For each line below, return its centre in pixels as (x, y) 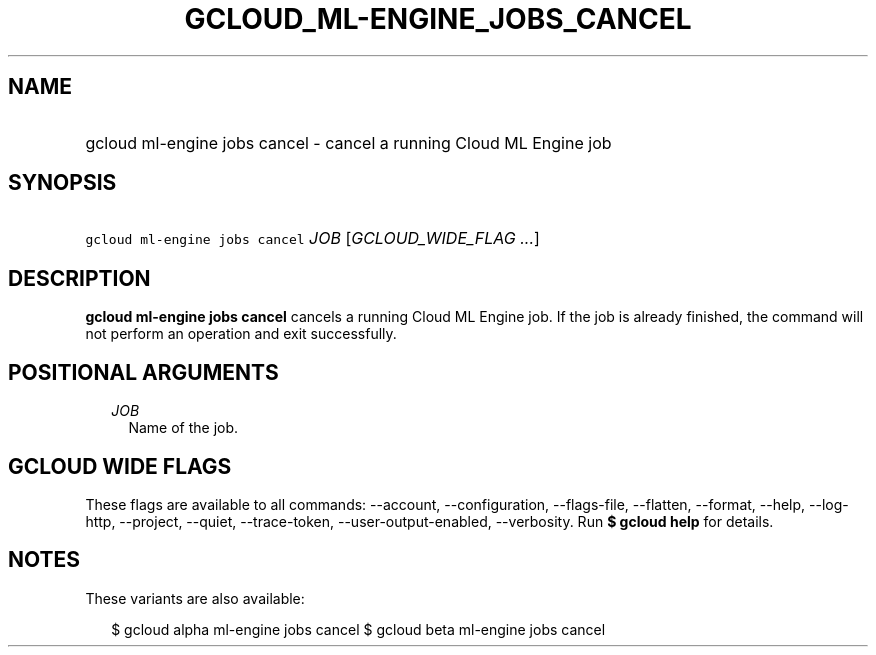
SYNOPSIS (62, 183)
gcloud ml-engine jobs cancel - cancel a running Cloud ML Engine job (348, 142)
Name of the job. (183, 428)
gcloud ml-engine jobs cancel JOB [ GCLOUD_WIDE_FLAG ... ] (312, 238)
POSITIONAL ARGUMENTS (143, 372)
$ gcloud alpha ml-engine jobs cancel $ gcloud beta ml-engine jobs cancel (358, 629)
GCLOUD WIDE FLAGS (120, 466)
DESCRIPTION (79, 278)
